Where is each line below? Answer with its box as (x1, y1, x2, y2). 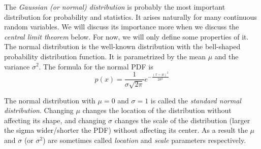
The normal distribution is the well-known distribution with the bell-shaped (4, 41, 241, 52)
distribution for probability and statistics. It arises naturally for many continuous (4, 11, 257, 22)
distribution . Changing (4, 105, 74, 116)
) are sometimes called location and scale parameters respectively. (43, 134, 246, 145)
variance (4, 61, 30, 71)
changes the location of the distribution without (82, 105, 232, 116)
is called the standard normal (150, 95, 241, 105)
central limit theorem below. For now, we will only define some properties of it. (4, 31, 249, 42)
